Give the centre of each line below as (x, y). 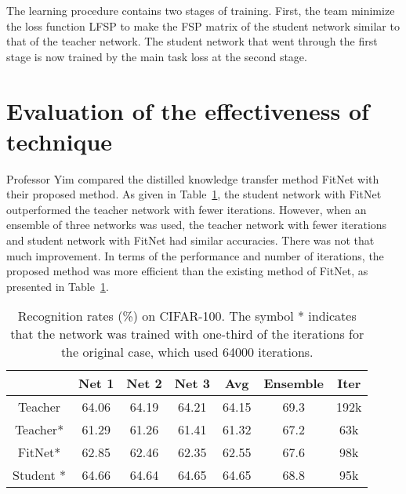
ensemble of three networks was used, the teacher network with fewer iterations (197, 225)
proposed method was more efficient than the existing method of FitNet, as (187, 271)
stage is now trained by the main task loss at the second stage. (157, 56)
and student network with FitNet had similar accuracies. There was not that (190, 240)
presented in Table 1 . (58, 286)
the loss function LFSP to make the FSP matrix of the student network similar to (203, 25)
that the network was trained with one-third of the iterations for (187, 334)
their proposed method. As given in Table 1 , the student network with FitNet (194, 194)
